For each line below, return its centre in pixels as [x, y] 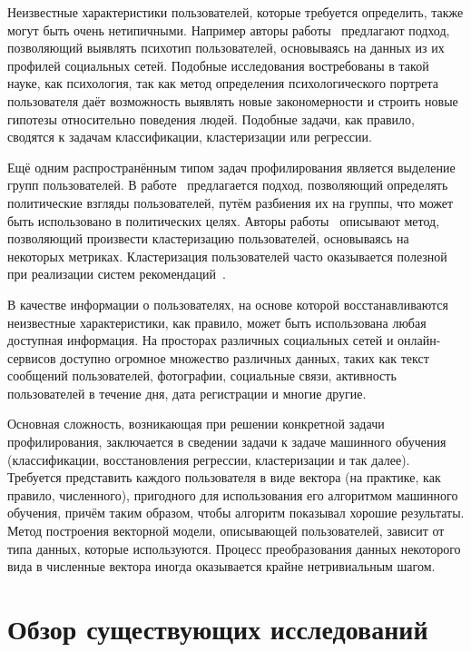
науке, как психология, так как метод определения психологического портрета [223, 83]
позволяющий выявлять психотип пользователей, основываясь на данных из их [226, 48]
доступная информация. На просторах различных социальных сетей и [201, 340]
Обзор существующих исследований [218, 628]
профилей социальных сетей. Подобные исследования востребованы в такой [218, 65]
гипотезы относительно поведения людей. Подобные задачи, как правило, [211, 119]
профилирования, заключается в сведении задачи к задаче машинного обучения [227, 442]
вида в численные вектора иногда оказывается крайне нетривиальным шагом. [221, 566]
